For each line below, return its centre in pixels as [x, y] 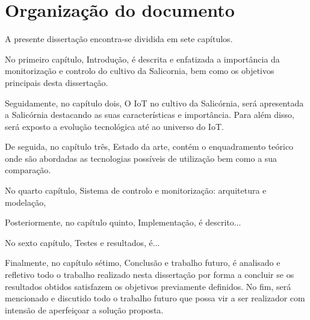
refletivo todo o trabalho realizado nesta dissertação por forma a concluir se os [150, 275]
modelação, [26, 202]
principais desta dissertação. [57, 82]
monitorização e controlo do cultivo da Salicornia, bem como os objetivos [140, 71]
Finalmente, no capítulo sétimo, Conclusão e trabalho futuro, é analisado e [143, 263]
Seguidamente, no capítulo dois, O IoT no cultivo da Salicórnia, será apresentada [154, 103]
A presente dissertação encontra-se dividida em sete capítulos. [119, 39]
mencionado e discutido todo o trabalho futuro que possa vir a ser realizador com [155, 298]
